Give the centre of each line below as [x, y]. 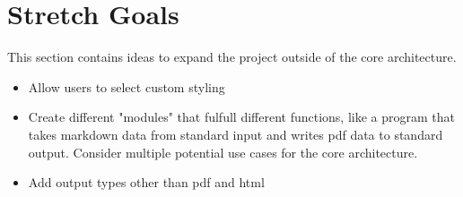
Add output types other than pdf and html [146, 182]
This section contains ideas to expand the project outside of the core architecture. [232, 57]
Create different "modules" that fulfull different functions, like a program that [241, 117]
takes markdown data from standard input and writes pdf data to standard [236, 134]
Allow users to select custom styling [127, 86]
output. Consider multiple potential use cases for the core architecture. [223, 152]
